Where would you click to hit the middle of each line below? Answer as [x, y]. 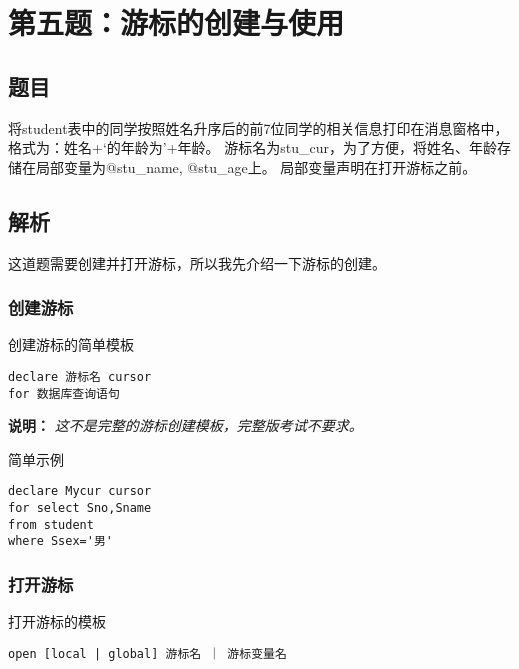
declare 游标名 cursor [80, 376]
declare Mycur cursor [80, 491]
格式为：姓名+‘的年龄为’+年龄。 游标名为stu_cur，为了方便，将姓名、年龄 [252, 147]
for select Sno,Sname [80, 508]
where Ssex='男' [60, 541]
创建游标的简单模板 [71, 344]
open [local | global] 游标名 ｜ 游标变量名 [147, 653]
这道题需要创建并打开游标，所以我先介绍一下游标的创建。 [197, 262]
